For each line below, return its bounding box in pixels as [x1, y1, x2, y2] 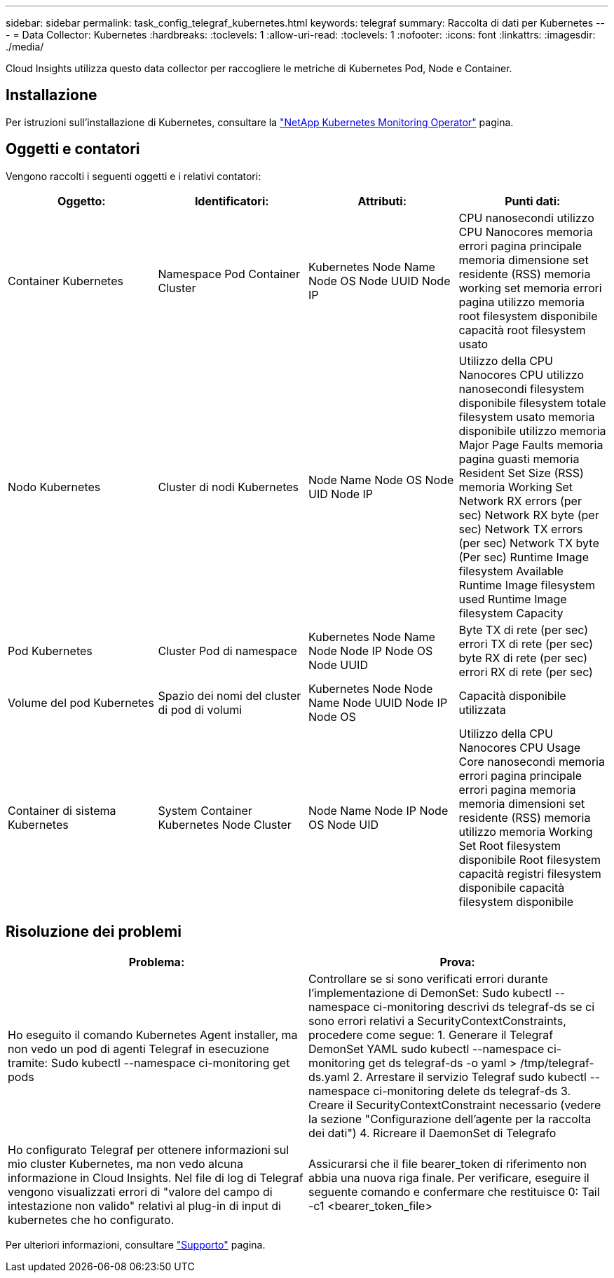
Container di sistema [8, 803, 116, 818]
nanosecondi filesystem [458, 381, 585, 396]
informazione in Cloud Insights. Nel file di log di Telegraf [8, 1170, 303, 1185]
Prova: [439, 954, 475, 969]
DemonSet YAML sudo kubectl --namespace [308, 1041, 545, 1056]
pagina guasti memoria [458, 451, 580, 466]
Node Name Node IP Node [308, 803, 449, 818]
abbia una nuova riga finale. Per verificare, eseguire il [308, 1170, 589, 1185]
